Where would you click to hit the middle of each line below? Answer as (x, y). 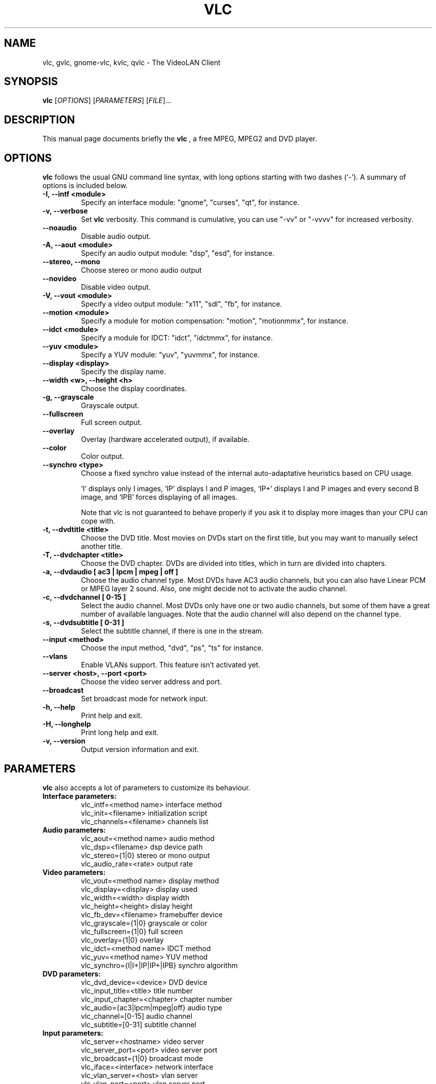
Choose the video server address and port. (151, 682)
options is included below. (85, 186)
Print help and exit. (111, 716)
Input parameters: (73, 1033)
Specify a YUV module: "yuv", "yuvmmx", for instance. (170, 355)
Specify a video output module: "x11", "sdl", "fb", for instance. (181, 304)
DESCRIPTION (40, 119)
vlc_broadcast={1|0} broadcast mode (142, 1058)
